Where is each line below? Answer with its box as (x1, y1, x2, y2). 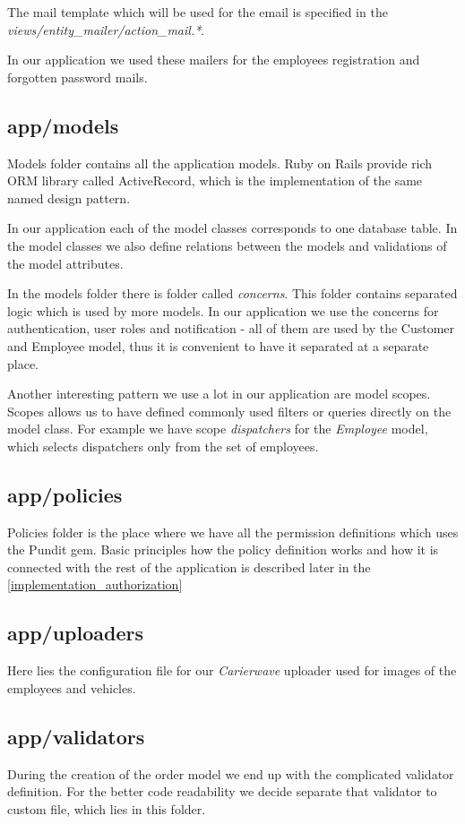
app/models (7, 111, 119, 139)
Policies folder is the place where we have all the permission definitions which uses (7, 522, 459, 541)
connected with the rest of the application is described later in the (7, 557, 371, 576)
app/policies (7, 480, 123, 508)
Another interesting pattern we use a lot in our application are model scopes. (7, 384, 431, 403)
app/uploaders (7, 619, 143, 647)
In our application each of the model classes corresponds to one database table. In (7, 219, 458, 237)
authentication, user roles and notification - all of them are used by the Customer (7, 319, 455, 338)
